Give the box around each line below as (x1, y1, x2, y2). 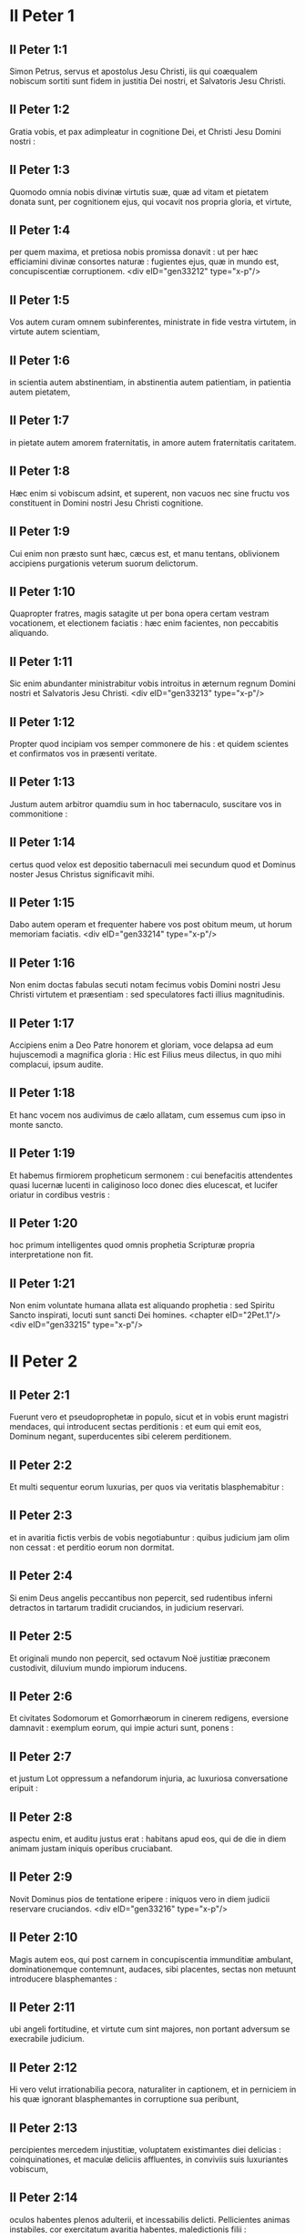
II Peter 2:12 (9, 2060, 77, 2075)
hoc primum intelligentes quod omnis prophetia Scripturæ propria (9, 1240, 255, 1251)
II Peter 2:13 (9, 2120, 78, 2136)
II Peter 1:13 (9, 774, 76, 790)
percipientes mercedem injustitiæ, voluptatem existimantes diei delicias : (9, 2145, 282, 2155)
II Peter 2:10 (9, 1930, 78, 1945)
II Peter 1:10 (9, 584, 76, 599)
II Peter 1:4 (9, 222, 71, 238)
